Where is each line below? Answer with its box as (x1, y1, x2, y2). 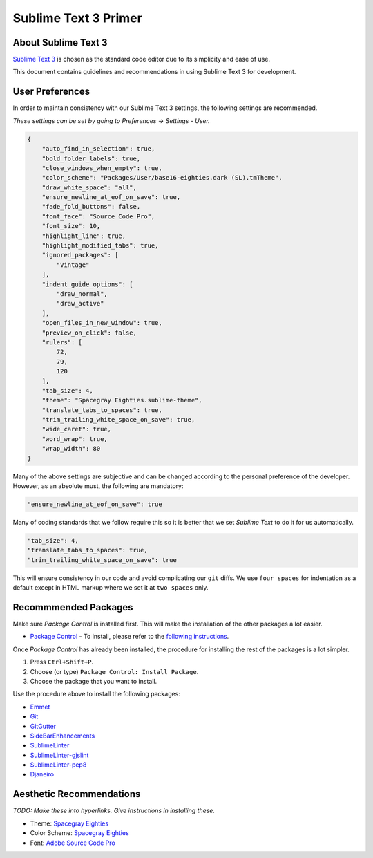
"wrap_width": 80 (41, 445, 101, 453)
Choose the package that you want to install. (30, 677, 157, 685)
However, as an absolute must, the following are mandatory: (12, 482, 184, 490)
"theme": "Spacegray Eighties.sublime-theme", (41, 396, 203, 404)
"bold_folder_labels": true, (41, 154, 141, 162)
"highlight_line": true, (41, 232, 126, 240)
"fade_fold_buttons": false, (41, 203, 141, 211)
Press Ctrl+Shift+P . (30, 658, 94, 666)
